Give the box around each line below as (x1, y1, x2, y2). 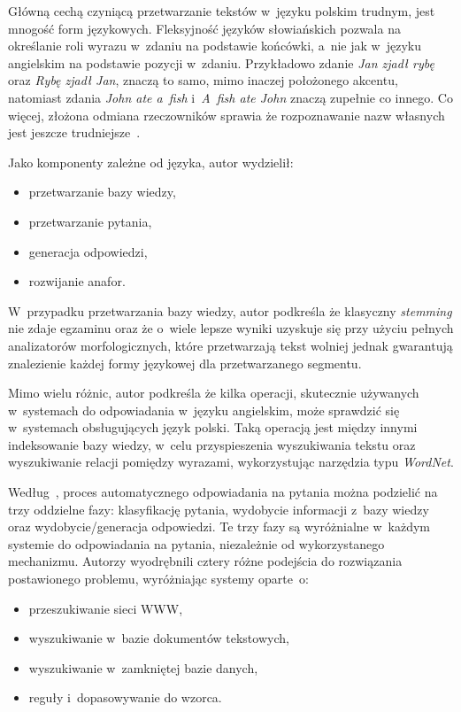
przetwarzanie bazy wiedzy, (28, 182, 176, 201)
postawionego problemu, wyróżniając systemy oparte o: (8, 569, 309, 588)
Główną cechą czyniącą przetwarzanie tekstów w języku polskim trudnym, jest (8, 2, 435, 19)
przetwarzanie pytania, (28, 212, 152, 230)
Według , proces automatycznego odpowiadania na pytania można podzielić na (8, 483, 438, 501)
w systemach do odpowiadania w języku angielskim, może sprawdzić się (8, 400, 400, 419)
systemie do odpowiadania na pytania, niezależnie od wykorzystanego (8, 534, 385, 553)
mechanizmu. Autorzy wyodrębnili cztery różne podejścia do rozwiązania (8, 552, 403, 570)
